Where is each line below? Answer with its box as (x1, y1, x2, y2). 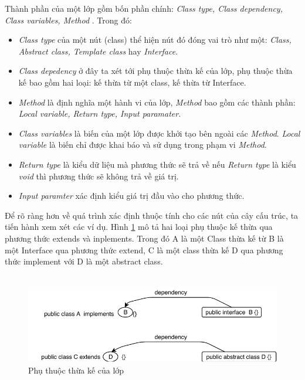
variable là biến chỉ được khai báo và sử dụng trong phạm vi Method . (18, 138, 267, 151)
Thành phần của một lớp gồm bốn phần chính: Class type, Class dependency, (5, 2, 283, 14)
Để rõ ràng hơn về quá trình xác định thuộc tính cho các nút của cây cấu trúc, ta (5, 209, 299, 221)
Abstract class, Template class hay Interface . (18, 45, 178, 57)
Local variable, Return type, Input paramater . (18, 107, 181, 120)
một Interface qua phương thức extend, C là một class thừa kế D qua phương (5, 243, 283, 256)
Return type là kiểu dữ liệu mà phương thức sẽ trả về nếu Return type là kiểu (18, 158, 296, 170)
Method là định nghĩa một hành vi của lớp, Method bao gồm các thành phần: (18, 96, 296, 108)
